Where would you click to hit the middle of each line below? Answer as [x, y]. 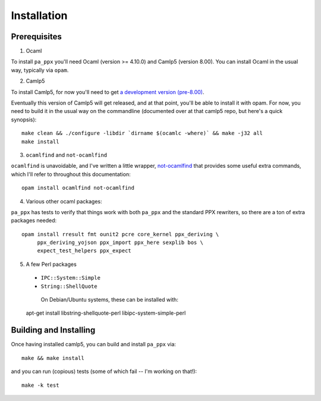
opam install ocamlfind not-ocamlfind [78, 188]
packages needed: [34, 221]
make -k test [40, 385]
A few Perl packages [51, 264]
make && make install [53, 358]
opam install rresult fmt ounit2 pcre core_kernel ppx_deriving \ [120, 234]
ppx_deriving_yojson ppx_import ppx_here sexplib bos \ [120, 243]
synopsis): [24, 120]
